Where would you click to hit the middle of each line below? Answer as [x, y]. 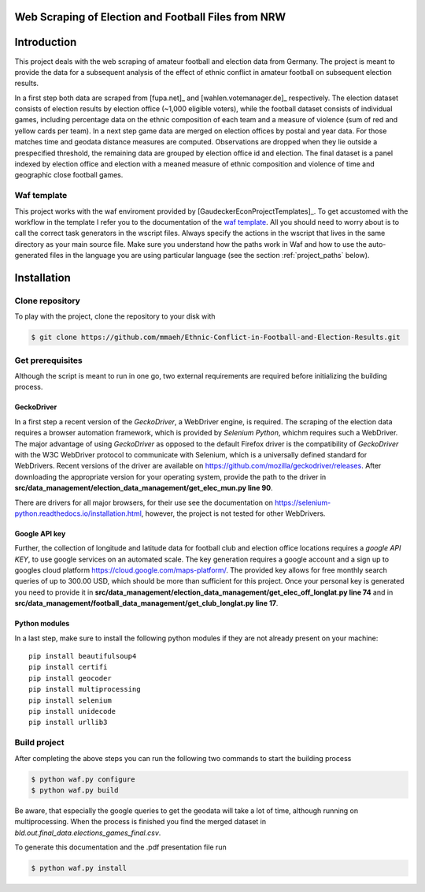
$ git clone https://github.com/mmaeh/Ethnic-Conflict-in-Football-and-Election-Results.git [216, 338]
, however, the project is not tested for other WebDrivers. [233, 513]
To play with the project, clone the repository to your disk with [115, 316]
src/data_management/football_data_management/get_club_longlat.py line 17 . [146, 603]
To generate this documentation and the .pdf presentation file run [121, 847]
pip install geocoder [70, 678]
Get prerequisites [48, 360]
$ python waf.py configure [83, 779]
